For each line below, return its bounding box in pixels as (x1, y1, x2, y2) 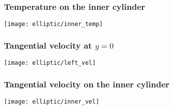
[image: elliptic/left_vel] (4, 59, 96, 67)
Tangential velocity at (4, 39, 92, 51)
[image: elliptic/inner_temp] (4, 21, 103, 28)
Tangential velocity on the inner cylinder (4, 78, 170, 90)
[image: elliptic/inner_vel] (4, 98, 100, 105)
